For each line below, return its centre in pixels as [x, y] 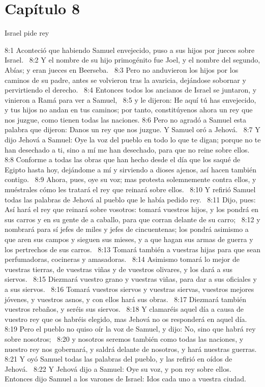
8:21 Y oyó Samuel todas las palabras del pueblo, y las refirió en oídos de [119, 359]
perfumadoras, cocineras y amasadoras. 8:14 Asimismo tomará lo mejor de [122, 259]
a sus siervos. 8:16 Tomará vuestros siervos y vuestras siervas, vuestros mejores [129, 289]
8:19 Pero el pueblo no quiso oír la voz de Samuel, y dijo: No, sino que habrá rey [130, 329]
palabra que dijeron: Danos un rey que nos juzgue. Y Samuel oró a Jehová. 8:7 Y [132, 129]
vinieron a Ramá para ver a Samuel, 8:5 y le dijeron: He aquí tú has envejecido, [130, 99]
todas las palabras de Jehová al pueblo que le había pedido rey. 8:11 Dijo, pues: [130, 199]
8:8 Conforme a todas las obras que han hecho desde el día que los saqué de [123, 159]
